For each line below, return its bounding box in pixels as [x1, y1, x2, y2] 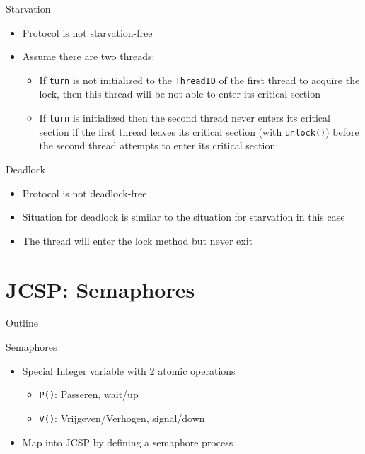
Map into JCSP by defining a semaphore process [22, 434, 233, 449]
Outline [6, 315, 38, 330]
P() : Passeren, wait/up [39, 387, 139, 402]
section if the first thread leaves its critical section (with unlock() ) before [39, 124, 359, 139]
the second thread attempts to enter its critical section [39, 138, 276, 153]
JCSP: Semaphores [6, 274, 195, 303]
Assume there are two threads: [22, 49, 155, 64]
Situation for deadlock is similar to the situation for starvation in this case [22, 209, 345, 224]
